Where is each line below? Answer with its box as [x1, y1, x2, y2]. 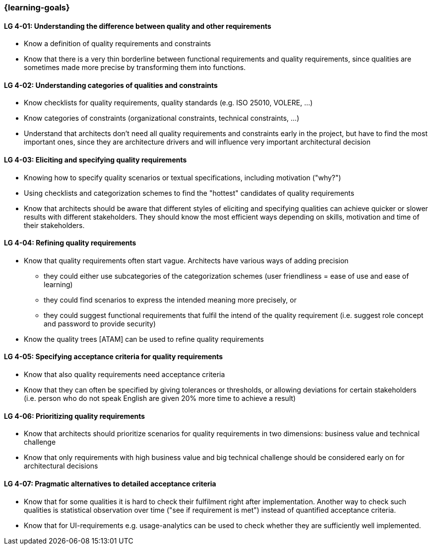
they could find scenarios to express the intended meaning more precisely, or [44, 295, 297, 304]
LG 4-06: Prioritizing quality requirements [4, 411, 145, 420]
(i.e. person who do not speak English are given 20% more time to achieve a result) [24, 394, 296, 403]
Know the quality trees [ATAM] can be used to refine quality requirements [24, 334, 264, 343]
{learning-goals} [4, 2, 70, 12]
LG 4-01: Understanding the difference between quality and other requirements [4, 21, 271, 30]
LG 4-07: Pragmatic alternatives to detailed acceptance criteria [4, 479, 216, 488]
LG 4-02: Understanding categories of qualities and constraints [4, 80, 218, 89]
